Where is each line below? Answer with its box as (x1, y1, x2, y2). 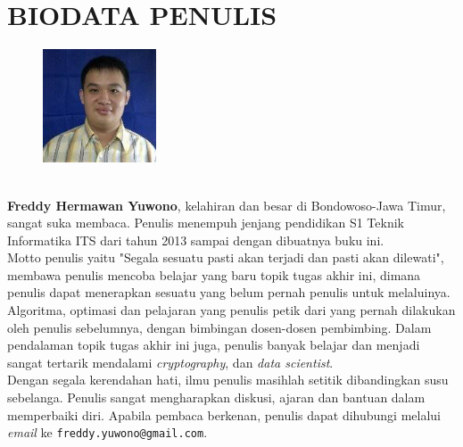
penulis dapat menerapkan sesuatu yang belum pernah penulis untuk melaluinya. (7, 283, 451, 302)
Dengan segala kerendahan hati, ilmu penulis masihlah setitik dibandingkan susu (7, 370, 449, 389)
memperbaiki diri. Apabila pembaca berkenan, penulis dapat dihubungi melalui (7, 405, 442, 424)
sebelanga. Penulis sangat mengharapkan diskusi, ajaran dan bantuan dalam (7, 388, 426, 407)
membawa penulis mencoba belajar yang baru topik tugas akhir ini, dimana (7, 265, 421, 284)
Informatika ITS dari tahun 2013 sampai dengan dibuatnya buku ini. (7, 230, 384, 249)
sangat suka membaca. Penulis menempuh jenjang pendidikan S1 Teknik (7, 213, 404, 232)
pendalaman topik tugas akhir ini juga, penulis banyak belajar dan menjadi (7, 335, 420, 354)
